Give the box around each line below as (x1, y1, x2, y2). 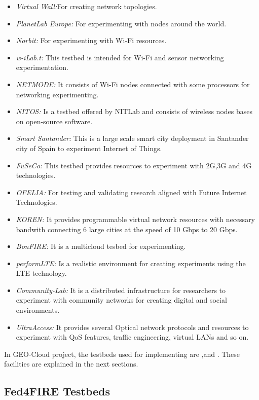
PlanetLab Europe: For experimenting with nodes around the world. (16, 18, 227, 28)
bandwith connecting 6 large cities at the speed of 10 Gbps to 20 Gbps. (16, 224, 238, 234)
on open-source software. (16, 116, 93, 126)
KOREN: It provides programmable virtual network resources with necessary (16, 213, 255, 224)
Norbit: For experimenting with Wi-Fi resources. (16, 35, 167, 46)
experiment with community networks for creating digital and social (16, 295, 227, 305)
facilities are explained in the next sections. (4, 358, 138, 369)
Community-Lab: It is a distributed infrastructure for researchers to (16, 284, 226, 295)
